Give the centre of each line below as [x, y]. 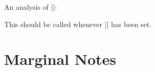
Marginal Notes [60, 59]
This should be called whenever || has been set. [78, 24]
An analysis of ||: [31, 7]
